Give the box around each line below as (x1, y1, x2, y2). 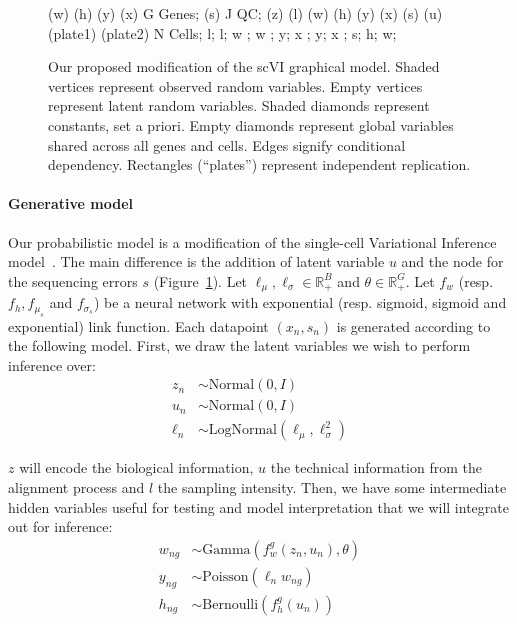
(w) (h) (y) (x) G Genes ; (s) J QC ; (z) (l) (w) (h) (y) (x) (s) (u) (48, 3, 443, 23)
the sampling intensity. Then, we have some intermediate (157, 477, 507, 498)
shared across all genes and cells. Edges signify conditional (48, 134, 406, 155)
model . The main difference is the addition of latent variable (8, 251, 385, 272)
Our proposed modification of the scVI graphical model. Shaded (48, 56, 440, 77)
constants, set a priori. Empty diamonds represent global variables (48, 114, 454, 135)
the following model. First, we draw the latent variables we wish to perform (8, 335, 471, 356)
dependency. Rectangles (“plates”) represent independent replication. (48, 154, 471, 175)
